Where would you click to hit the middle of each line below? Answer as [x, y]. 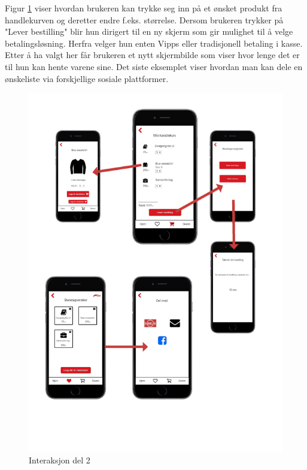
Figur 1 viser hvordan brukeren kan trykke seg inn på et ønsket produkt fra [144, 8]
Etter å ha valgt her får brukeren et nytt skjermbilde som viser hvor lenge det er [152, 55]
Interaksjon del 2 [60, 460]
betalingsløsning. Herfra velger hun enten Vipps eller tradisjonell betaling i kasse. [154, 43]
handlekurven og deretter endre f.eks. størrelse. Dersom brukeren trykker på [144, 19]
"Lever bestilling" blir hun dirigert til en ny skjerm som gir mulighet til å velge [149, 31]
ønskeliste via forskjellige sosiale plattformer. [87, 78]
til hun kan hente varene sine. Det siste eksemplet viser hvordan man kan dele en [154, 66]
